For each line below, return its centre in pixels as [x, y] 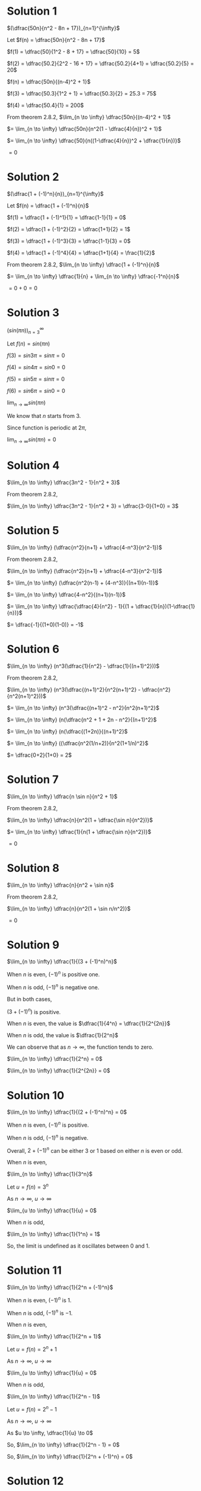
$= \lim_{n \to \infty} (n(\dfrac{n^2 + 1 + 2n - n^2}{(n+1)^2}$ [82, 720]
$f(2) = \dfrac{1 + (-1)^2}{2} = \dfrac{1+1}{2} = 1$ [69, 229]
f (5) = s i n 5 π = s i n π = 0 [36, 379]
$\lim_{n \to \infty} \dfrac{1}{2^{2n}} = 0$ [59, 1071]
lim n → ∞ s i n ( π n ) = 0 [32, 440]
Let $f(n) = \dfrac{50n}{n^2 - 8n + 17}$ [56, 40]
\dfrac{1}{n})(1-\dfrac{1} [165, 606]
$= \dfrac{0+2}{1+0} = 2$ [39, 755]
